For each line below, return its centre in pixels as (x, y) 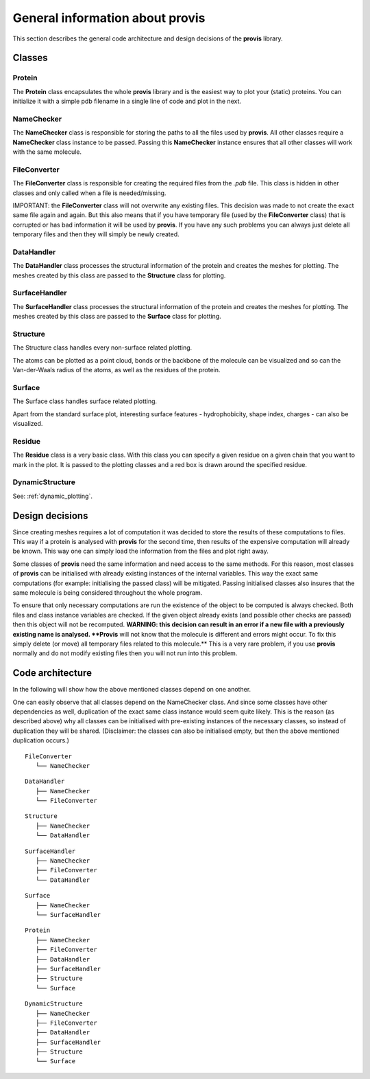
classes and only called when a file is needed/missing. (89, 193)
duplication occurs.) (41, 740)
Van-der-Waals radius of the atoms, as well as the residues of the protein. (116, 370)
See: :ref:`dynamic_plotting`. (52, 496)
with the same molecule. (47, 152)
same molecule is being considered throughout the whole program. (108, 592)
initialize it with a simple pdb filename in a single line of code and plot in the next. (127, 101)
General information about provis (109, 18)
